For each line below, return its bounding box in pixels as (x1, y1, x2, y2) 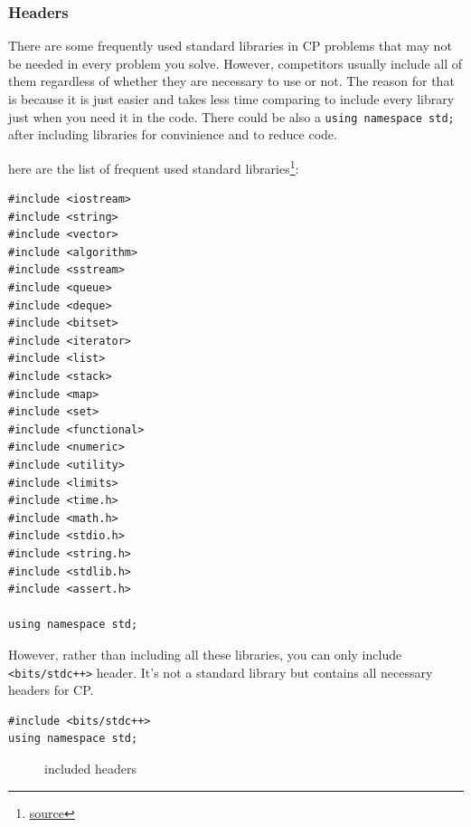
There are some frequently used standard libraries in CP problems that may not (8, 36, 452, 55)
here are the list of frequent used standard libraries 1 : (8, 156, 299, 177)
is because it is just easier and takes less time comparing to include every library (8, 90, 455, 108)
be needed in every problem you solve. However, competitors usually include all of (8, 53, 463, 72)
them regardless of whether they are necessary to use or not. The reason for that (8, 71, 455, 90)
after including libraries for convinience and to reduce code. (8, 125, 337, 144)
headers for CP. (8, 680, 94, 699)
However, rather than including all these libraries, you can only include (8, 644, 402, 663)
